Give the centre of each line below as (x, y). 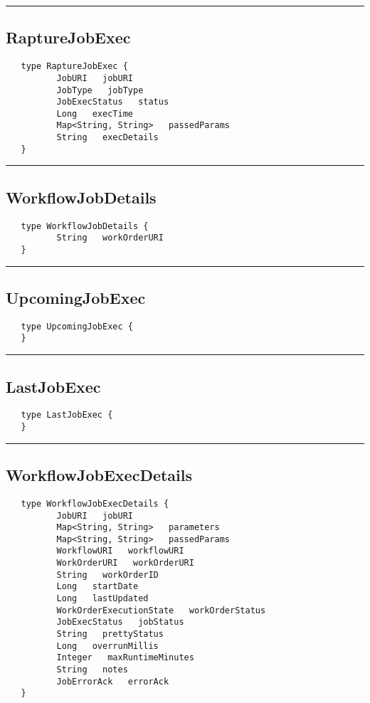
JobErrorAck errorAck (113, 681)
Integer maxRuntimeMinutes (125, 658)
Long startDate (97, 587)
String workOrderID (107, 575)
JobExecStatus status (113, 102)
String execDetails (107, 138)
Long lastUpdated (102, 599)
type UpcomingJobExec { (77, 326)
